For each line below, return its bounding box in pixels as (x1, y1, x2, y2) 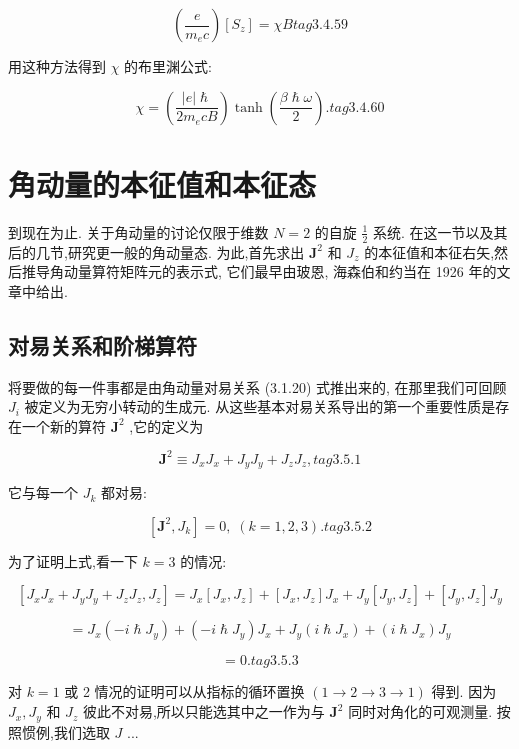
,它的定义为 (129, 415, 204, 436)
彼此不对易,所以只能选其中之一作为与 (82, 701, 325, 722)
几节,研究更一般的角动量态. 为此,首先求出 (35, 241, 305, 262)
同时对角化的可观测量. (348, 701, 493, 722)
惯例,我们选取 (21, 721, 110, 742)
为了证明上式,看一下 (8, 550, 138, 571)
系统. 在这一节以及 (373, 221, 494, 242)
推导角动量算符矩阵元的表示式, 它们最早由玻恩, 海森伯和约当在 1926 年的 (21, 261, 497, 282)
